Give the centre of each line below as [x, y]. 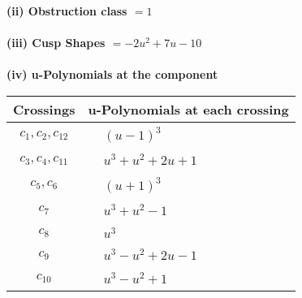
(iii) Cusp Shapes [56, 43]
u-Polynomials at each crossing [188, 109]
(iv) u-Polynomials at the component [112, 74]
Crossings [44, 109]
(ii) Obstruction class [67, 11]
